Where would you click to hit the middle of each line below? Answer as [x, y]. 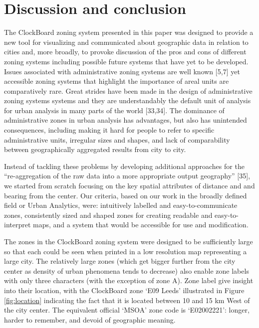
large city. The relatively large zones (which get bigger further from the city [120, 261]
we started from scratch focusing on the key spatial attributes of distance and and [129, 186]
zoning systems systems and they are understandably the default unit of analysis [128, 100]
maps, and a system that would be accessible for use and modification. [141, 225]
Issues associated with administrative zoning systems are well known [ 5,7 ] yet [122, 71]
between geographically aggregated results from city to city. [95, 149]
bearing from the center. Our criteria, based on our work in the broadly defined [126, 195]
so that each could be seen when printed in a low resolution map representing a [126, 251]
